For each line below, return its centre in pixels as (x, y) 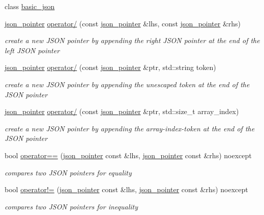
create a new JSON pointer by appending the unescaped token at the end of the (127, 84)
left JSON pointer (32, 50)
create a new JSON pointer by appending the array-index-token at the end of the (130, 128)
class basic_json (30, 6)
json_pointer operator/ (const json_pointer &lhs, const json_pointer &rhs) (123, 23)
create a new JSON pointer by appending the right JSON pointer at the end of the (132, 40)
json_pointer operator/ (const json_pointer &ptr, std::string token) (110, 67)
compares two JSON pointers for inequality (71, 206)
